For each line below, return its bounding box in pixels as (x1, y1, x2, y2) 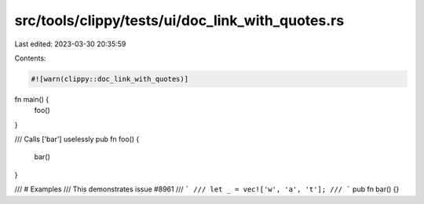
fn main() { (14, 94, 49, 104)
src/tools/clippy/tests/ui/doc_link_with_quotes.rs (14, 12, 345, 29)
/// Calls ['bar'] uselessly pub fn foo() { (14, 134, 140, 144)
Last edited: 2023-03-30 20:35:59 (14, 39, 126, 49)
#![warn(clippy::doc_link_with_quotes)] (31, 75, 188, 83)
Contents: (14, 53, 46, 63)
